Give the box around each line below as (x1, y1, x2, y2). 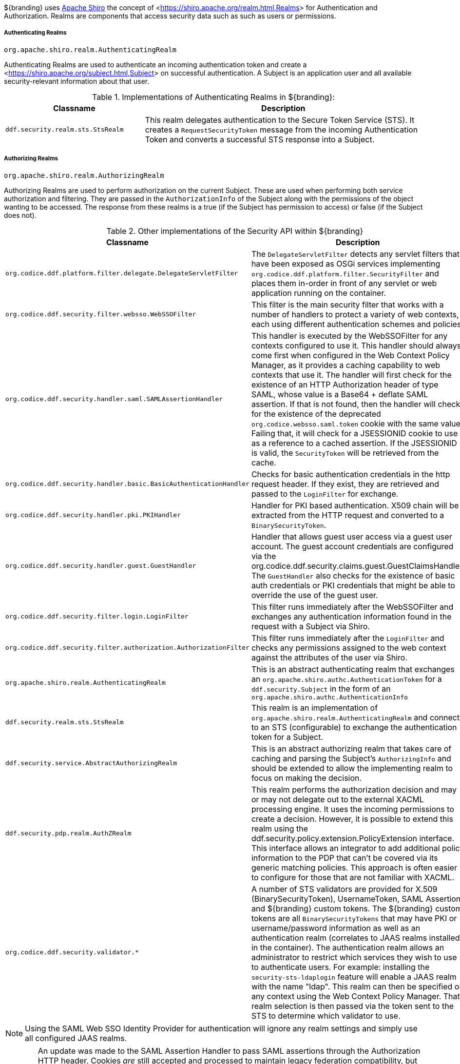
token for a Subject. (251, 732, 324, 742)
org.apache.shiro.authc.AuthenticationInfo (251, 693, 408, 701)
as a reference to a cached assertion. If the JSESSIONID (251, 438, 457, 448)
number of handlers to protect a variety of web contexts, (251, 309, 459, 319)
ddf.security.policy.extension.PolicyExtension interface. (251, 833, 455, 843)
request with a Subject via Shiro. (251, 621, 370, 631)
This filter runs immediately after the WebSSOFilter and (251, 601, 454, 612)
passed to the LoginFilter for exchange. (251, 488, 399, 499)
